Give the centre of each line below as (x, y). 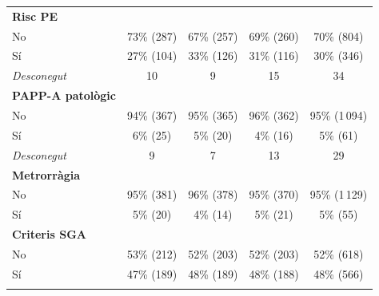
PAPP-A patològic (64, 95)
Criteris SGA (49, 234)
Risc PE (35, 16)
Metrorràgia (46, 174)
